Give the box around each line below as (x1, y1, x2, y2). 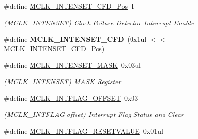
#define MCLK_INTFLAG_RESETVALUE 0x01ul (4, 125, 163, 136)
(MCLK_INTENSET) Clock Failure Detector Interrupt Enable (4, 17, 194, 27)
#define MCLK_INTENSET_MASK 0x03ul (4, 60, 141, 70)
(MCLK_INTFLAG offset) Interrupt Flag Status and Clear (4, 109, 184, 119)
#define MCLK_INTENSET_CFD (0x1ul (4, 34, 147, 44)
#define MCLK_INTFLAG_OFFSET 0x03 (4, 93, 138, 103)
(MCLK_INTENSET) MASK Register (4, 76, 121, 86)
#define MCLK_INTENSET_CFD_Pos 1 (4, 1, 134, 11)
